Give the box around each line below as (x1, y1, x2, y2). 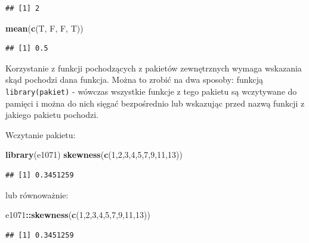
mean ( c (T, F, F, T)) (5, 21, 84, 34)
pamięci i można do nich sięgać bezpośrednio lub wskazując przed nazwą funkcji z (5, 96, 305, 109)
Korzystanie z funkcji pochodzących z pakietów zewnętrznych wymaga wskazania (5, 61, 302, 74)
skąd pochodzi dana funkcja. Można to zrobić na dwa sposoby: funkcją (5, 73, 263, 86)
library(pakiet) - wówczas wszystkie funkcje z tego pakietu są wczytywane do (5, 85, 297, 97)
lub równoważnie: (5, 188, 69, 201)
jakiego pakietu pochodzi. (5, 108, 98, 121)
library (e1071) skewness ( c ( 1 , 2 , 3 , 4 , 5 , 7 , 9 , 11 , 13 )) (5, 148, 183, 161)
